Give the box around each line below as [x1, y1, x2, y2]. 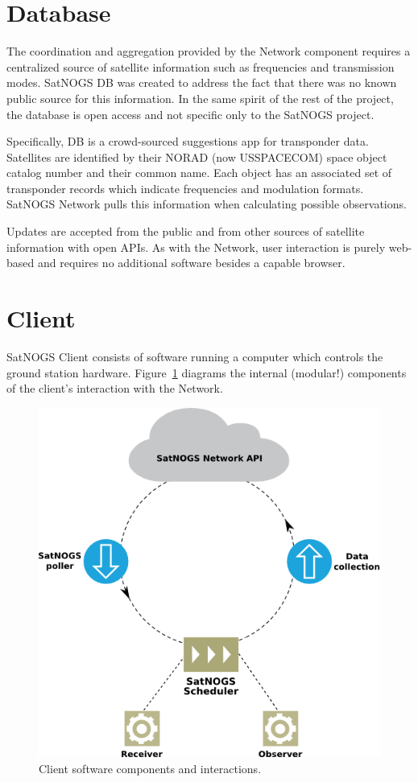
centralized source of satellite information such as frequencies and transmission [6, 58, 395, 75]
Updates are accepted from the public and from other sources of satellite [6, 223, 365, 240]
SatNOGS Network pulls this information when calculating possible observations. [6, 195, 407, 212]
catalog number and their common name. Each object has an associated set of [6, 164, 392, 181]
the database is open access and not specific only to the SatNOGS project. [6, 105, 375, 122]
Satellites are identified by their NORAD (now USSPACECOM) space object [6, 148, 387, 165]
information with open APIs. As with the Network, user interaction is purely [6, 238, 386, 255]
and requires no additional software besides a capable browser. [37, 254, 346, 271]
